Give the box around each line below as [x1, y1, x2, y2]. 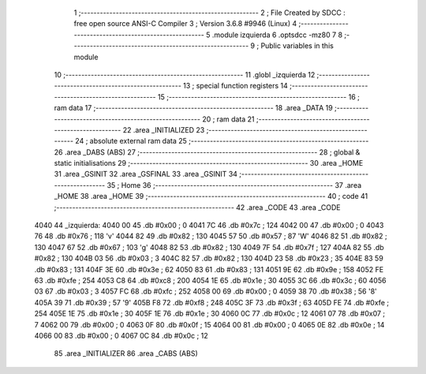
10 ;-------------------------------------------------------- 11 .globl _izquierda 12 [54, 69, 316, 79]
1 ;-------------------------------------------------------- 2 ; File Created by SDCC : [73, 8, 346, 17]
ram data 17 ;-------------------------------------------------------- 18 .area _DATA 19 [54, 103, 333, 113]
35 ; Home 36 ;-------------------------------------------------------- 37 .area [106, 180, 362, 189]
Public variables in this [260, 41, 334, 50]
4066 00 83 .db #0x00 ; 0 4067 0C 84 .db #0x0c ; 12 [34, 331, 208, 340]
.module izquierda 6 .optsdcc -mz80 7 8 [211, 30, 343, 39]
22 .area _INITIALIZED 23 [122, 125, 205, 134]
